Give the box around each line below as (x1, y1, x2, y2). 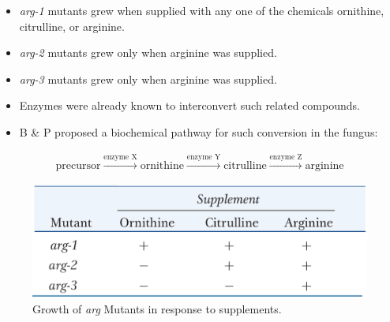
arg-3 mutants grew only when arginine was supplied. (19, 70, 277, 87)
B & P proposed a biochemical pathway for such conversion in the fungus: (19, 123, 378, 140)
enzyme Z (269, 152, 302, 161)
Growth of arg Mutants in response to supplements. (32, 301, 282, 317)
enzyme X (103, 152, 137, 161)
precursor (55, 160, 101, 172)
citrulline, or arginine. (19, 17, 125, 34)
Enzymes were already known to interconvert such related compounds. (19, 97, 360, 114)
